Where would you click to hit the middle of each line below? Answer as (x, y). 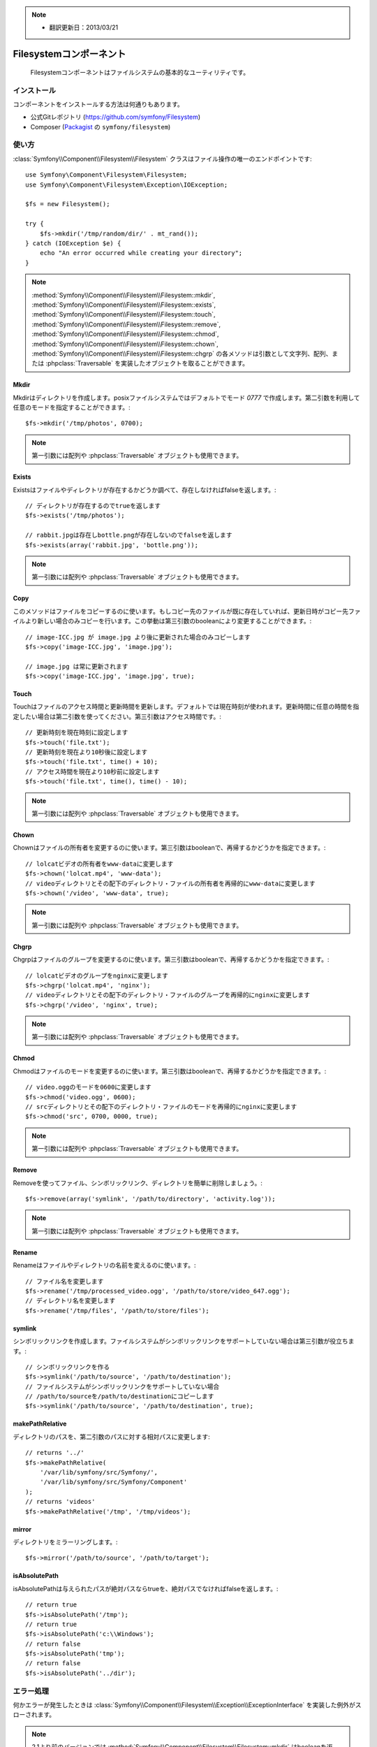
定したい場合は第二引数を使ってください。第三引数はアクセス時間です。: (117, 716)
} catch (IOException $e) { (73, 243)
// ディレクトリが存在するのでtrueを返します (93, 506)
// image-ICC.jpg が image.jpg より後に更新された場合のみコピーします (138, 637)
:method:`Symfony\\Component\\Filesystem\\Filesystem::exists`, (124, 305)
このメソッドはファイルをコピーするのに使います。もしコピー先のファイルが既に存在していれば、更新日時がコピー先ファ (187, 611)
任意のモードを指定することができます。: (72, 407)
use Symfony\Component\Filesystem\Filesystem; (106, 175)
